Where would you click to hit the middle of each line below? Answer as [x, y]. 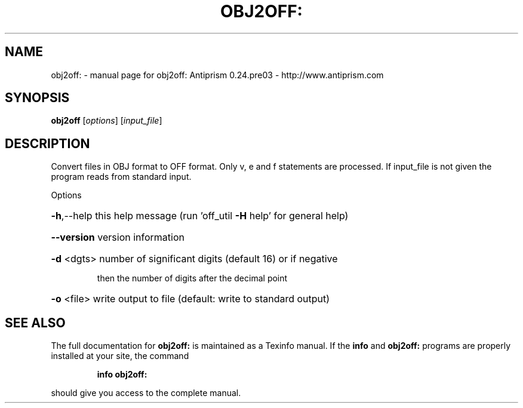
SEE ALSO [35, 323]
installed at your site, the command [120, 356]
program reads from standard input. [121, 177]
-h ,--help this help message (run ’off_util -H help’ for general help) [200, 216]
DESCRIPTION [47, 143]
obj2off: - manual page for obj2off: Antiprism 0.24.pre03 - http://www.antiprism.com [217, 75]
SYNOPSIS [37, 98]
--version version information [118, 237]
